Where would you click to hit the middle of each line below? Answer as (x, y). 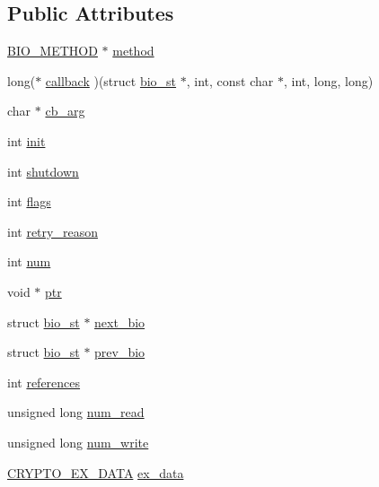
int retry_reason (53, 231)
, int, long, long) (328, 80)
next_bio (120, 322)
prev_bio (120, 352)
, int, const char (230, 80)
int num (29, 261)
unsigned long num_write (78, 442)
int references (44, 382)
